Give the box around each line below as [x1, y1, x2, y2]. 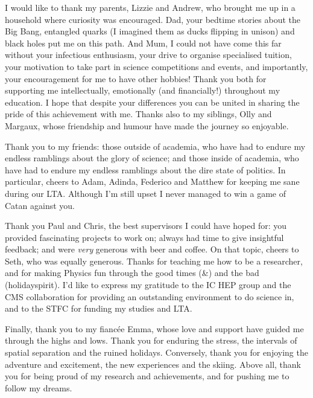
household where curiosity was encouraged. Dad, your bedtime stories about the [5, 13, 300, 25]
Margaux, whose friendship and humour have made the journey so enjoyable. [5, 119, 289, 132]
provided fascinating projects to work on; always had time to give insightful [5, 231, 284, 243]
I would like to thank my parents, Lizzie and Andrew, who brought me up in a [5, 1, 296, 13]
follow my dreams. [5, 381, 72, 394]
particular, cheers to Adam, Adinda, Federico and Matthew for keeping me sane [5, 175, 300, 188]
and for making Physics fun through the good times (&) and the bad [5, 266, 259, 279]
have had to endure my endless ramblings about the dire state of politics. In [5, 163, 286, 176]
